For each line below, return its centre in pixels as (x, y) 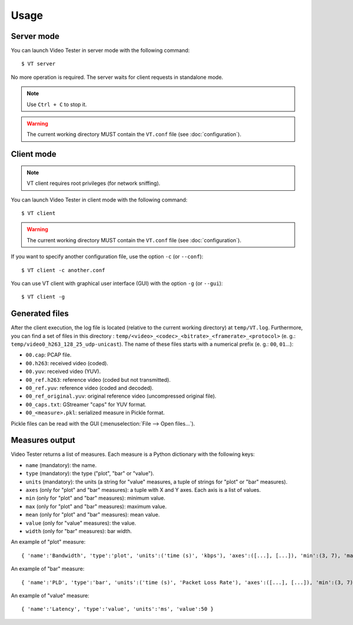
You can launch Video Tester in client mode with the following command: (99, 200)
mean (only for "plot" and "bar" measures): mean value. (93, 515)
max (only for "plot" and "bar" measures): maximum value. (96, 506)
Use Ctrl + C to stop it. (57, 104)
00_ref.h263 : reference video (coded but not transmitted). (98, 379)
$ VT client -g (43, 297)
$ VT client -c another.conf (63, 270)
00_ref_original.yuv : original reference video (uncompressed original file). (121, 396)
